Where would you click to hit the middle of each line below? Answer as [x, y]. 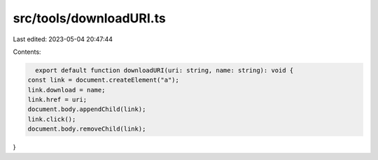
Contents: [27, 52]
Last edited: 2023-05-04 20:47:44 [63, 39]
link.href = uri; [57, 100]
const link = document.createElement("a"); [104, 80]
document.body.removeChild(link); [87, 129]
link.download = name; [66, 90]
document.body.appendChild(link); [87, 109]
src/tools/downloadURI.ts [89, 18]
